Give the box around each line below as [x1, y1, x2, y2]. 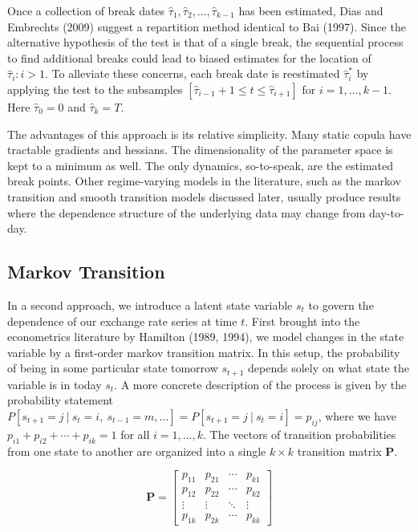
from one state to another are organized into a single [7, 442, 266, 459]
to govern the [308, 296, 374, 313]
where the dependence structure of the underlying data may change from [7, 204, 366, 221]
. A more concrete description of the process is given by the [114, 376, 407, 392]
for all [120, 425, 150, 442]
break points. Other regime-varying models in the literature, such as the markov [7, 173, 401, 189]
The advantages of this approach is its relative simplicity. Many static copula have [7, 125, 412, 142]
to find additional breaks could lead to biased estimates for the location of [7, 49, 371, 66]
